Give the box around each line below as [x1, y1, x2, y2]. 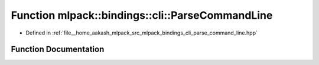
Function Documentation [11, 45, 105, 54]
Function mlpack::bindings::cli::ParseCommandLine [11, 9, 273, 22]
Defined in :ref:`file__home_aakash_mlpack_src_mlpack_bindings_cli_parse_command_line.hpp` [25, 29, 258, 36]
